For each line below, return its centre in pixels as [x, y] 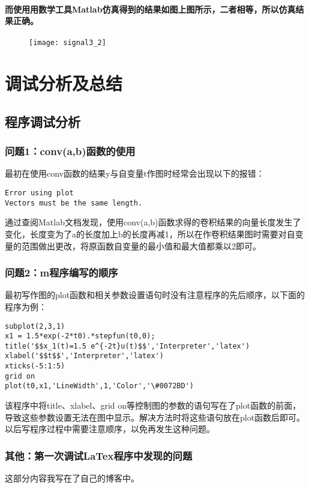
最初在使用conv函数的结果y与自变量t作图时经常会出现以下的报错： [135, 173]
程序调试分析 [43, 121]
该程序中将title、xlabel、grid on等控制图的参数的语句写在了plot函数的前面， [153, 405]
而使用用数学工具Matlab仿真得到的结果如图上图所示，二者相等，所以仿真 [150, 9]
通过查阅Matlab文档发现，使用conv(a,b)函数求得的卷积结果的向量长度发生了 [153, 222]
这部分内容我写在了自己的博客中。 [72, 478]
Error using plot [39, 193]
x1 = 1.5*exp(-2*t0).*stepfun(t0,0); [80, 336]
